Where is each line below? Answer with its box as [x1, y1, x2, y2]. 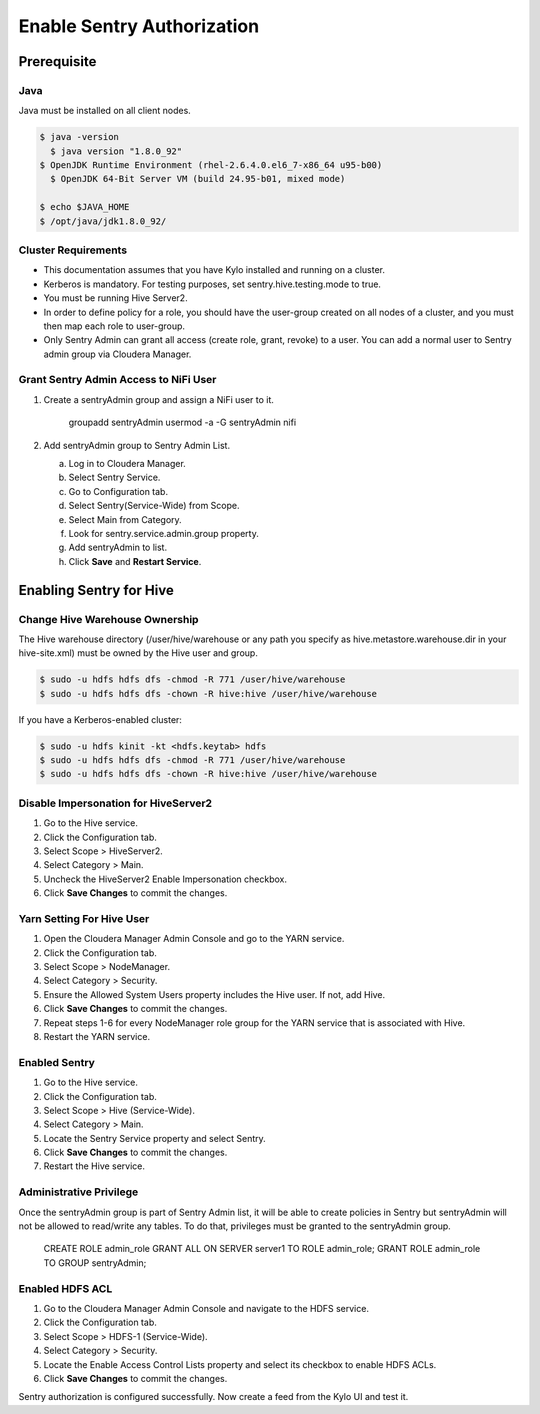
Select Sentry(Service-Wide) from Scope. [68, 500, 240, 512]
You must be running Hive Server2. [43, 292, 189, 304]
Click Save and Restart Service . [68, 555, 202, 567]
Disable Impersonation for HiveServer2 [18, 796, 213, 810]
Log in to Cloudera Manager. [68, 458, 187, 470]
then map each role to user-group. [43, 320, 185, 332]
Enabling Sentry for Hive [18, 581, 174, 599]
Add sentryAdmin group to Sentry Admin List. [43, 439, 230, 451]
